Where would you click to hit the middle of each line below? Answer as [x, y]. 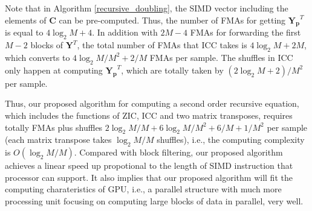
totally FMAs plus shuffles [54, 127]
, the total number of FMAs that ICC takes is [162, 45]
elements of [26, 20]
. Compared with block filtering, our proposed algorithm [178, 152]
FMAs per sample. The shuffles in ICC [221, 57]
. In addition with [125, 32]
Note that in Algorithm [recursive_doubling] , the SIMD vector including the [147, 8]
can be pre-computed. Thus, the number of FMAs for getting [172, 20]
